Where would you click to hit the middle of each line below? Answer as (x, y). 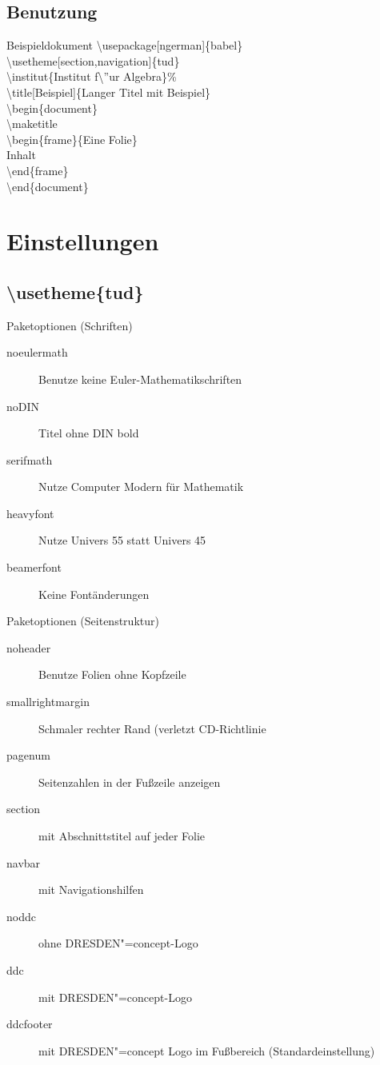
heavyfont (30, 513)
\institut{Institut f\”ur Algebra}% (92, 76)
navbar (24, 862)
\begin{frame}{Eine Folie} (72, 139)
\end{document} (48, 186)
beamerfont (34, 567)
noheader (29, 647)
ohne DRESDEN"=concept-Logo (118, 943)
